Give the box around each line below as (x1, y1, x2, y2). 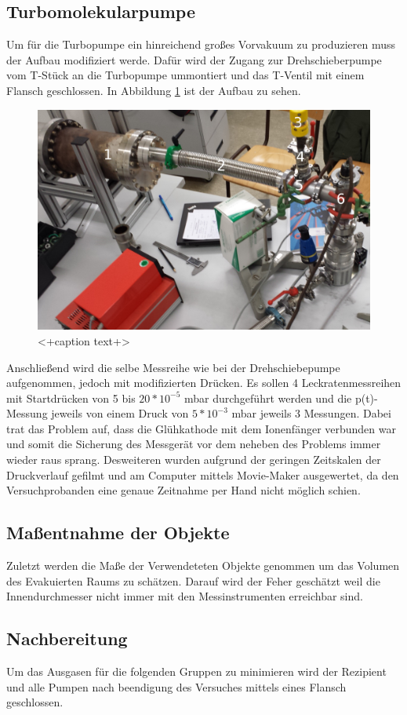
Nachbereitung (6, 626, 128, 651)
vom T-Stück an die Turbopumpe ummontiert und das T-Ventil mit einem (6, 67, 365, 83)
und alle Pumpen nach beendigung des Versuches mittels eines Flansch (6, 678, 347, 695)
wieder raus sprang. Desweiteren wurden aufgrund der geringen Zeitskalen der (6, 451, 381, 468)
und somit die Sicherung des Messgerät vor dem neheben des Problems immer (6, 436, 381, 452)
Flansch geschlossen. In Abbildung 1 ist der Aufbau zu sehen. (6, 82, 301, 98)
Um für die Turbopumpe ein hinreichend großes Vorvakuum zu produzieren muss (6, 36, 395, 53)
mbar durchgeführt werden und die (184, 389, 352, 406)
